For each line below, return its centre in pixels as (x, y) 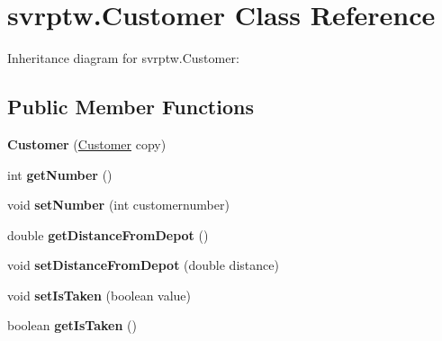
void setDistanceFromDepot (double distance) (143, 265)
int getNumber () (60, 174)
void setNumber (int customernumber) (118, 205)
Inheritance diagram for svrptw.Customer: (123, 58)
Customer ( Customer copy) (87, 144)
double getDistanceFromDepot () (108, 234)
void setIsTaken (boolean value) (99, 295)
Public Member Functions (131, 107)
